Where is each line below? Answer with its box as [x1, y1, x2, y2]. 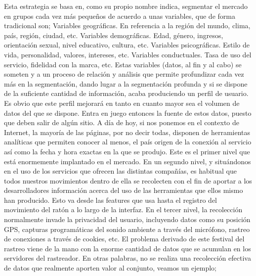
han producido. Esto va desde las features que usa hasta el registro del [4, 194, 217, 205]
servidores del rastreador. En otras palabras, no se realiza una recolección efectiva [4, 253, 251, 263]
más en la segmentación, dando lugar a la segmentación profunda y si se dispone [4, 78, 248, 89]
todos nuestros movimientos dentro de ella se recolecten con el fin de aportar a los [4, 175, 252, 185]
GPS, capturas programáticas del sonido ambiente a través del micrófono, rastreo [4, 224, 250, 234]
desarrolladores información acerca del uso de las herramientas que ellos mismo [4, 185, 243, 195]
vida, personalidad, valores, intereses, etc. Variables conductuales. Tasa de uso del [4, 49, 252, 59]
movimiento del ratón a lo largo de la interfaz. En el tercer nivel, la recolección [4, 204, 243, 215]
